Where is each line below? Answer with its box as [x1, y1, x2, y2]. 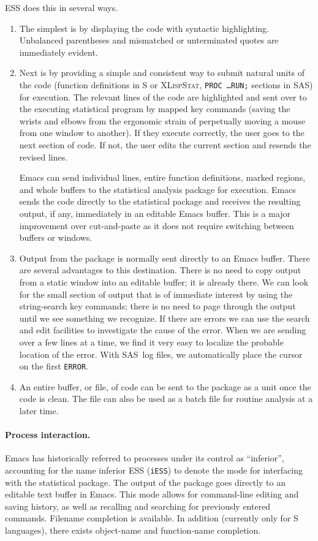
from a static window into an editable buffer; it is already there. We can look [19, 275, 309, 288]
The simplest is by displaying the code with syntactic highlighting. [19, 21, 269, 34]
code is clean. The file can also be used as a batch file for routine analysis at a [19, 392, 313, 405]
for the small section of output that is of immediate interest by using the [19, 287, 293, 300]
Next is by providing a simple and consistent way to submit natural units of [19, 66, 305, 79]
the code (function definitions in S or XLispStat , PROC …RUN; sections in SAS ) [19, 78, 313, 91]
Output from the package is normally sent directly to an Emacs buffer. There [19, 251, 310, 264]
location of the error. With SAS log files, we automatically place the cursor [19, 347, 303, 360]
